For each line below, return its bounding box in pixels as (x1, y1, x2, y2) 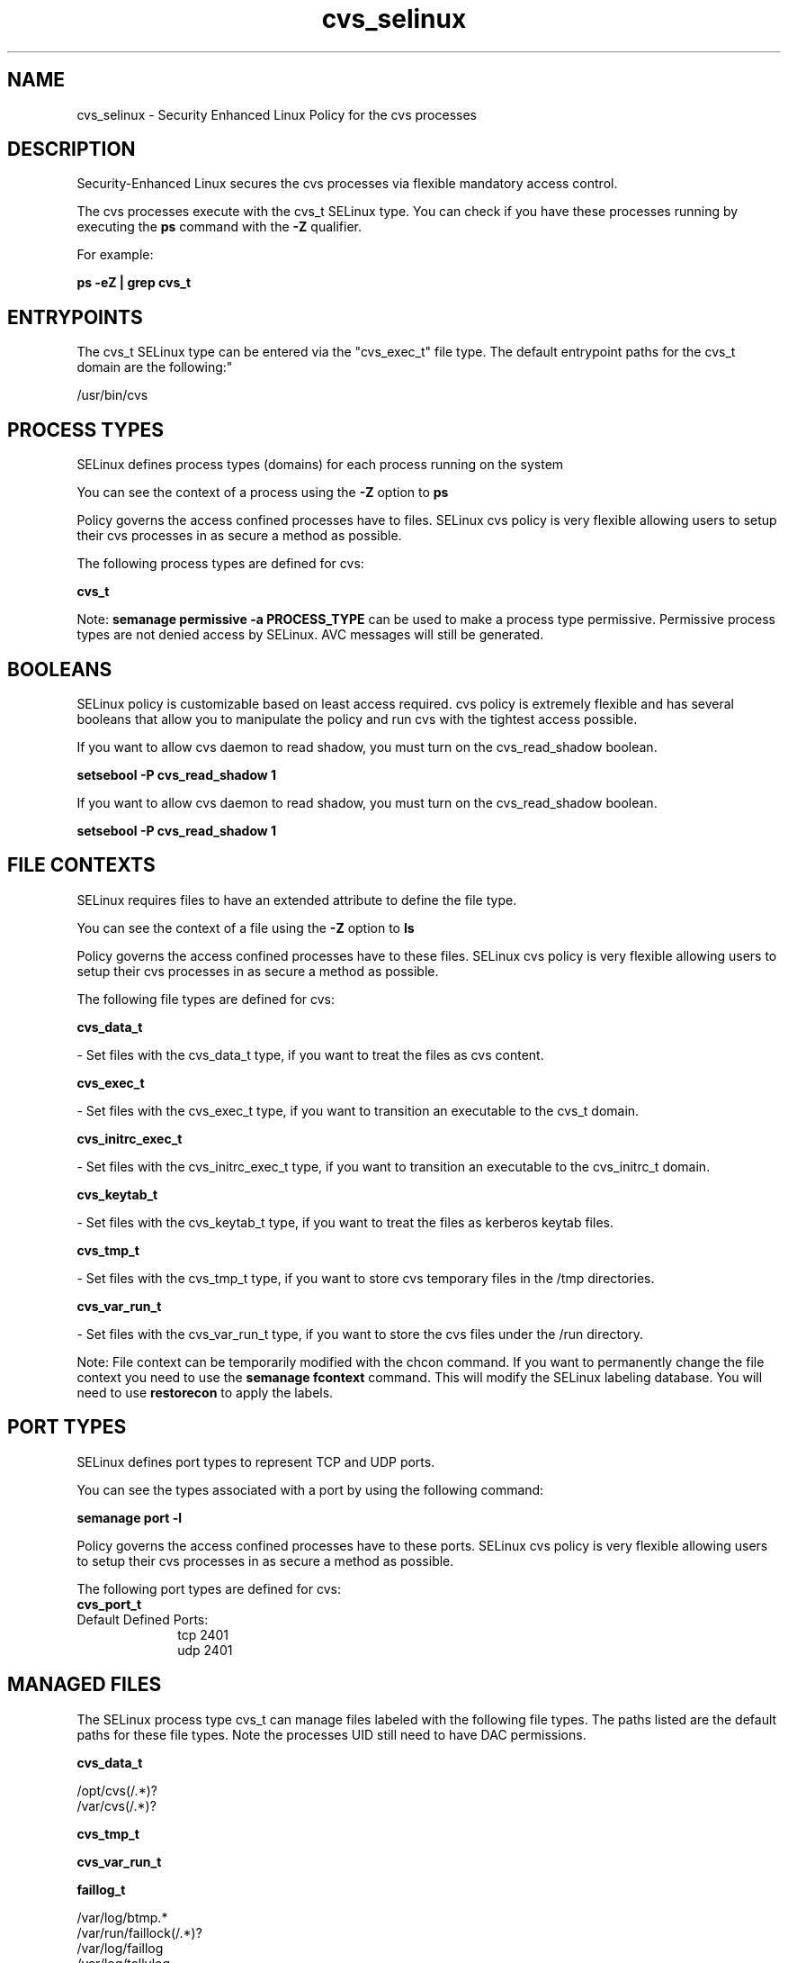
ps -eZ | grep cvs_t (76, 275, 192, 291)
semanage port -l (76, 1509, 182, 1525)
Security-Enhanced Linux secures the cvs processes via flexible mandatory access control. (76, 176, 618, 192)
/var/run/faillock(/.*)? (76, 1924, 202, 1940)
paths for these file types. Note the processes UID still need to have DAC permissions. (76, 1726, 587, 1742)
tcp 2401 (177, 1626, 229, 1642)
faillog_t (76, 1881, 126, 1897)
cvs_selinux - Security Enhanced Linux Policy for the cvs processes (76, 106, 477, 122)
